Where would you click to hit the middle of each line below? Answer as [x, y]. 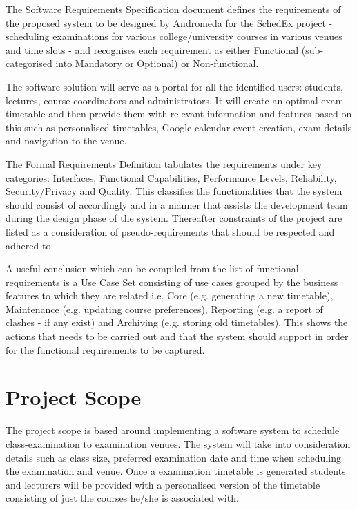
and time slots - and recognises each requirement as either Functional [152, 49]
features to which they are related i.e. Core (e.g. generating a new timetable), [170, 295]
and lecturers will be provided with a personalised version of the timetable [163, 484]
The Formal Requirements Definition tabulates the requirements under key [164, 163]
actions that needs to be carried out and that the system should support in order [177, 336]
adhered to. [30, 245]
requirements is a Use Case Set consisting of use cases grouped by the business [172, 282]
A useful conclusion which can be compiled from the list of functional [152, 268]
